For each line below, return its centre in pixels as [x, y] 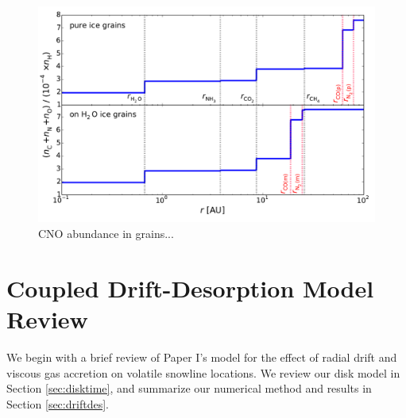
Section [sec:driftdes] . [58, 403]
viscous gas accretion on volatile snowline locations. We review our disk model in [203, 372]
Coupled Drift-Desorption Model [190, 288]
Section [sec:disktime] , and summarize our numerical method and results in [189, 388]
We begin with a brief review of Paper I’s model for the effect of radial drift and [202, 357]
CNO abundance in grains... [106, 234]
